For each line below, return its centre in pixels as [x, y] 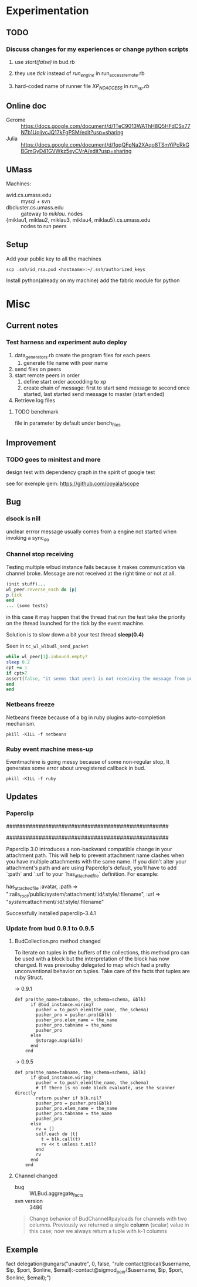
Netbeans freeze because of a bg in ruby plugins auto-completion [86, 717]
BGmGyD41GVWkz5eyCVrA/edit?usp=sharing [76, 151]
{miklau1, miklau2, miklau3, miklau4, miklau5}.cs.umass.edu [78, 220]
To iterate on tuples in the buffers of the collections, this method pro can [102, 953]
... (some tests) [27, 606]
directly [25, 1093]
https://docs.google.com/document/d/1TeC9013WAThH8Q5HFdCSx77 [106, 126]
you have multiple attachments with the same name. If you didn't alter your [96, 861]
